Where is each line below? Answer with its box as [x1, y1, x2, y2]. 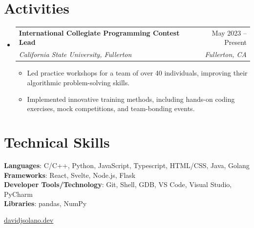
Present [224, 37, 247, 47]
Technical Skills [4, 132, 110, 152]
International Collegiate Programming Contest [19, 27, 180, 38]
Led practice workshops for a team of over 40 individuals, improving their [27, 68, 248, 78]
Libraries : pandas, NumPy [4, 198, 87, 209]
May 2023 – [212, 27, 247, 38]
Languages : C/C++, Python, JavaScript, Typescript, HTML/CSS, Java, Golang [4, 160, 250, 170]
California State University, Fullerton [19, 49, 132, 59]
